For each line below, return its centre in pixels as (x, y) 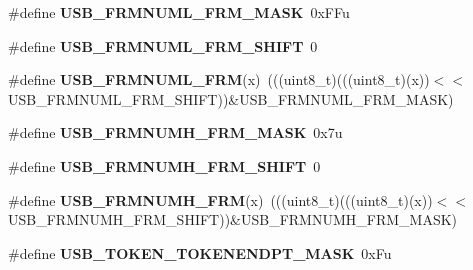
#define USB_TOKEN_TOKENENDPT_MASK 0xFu (200, 252)
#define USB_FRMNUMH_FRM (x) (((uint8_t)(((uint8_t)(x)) (220, 199)
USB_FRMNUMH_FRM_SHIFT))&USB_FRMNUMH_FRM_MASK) (233, 219)
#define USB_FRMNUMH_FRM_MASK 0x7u (175, 132)
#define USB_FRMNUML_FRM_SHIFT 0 (163, 45)
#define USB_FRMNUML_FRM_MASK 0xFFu (179, 12)
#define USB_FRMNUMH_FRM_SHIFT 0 (164, 165)
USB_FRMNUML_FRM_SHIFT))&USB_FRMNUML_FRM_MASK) (231, 98)
